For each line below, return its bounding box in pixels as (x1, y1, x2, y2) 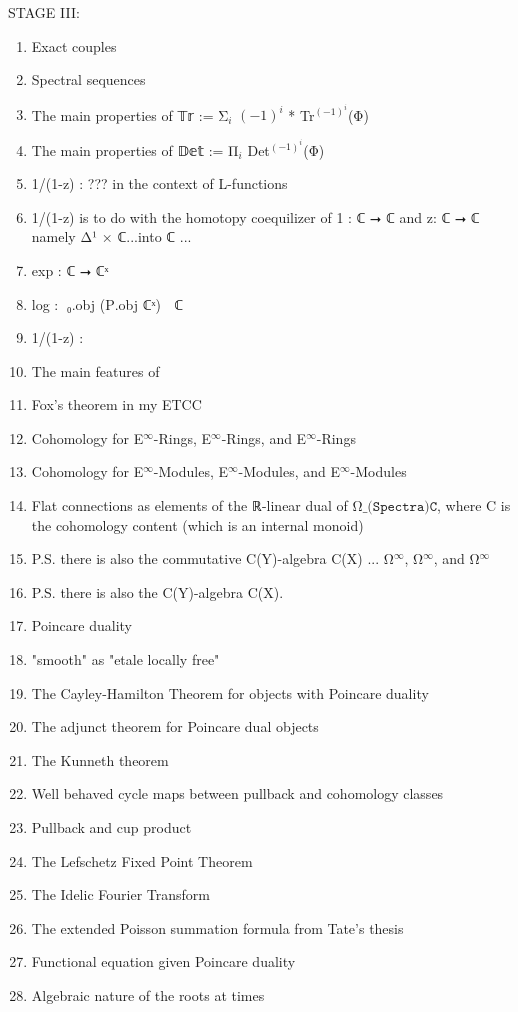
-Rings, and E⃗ (221, 427, 307, 448)
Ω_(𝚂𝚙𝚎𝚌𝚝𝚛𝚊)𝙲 (352, 500, 438, 515)
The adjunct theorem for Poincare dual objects (31, 716, 319, 737)
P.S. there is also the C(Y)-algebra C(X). (31, 581, 284, 602)
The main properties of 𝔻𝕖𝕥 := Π (31, 139, 239, 160)
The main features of (31, 360, 160, 381)
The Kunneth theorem (31, 749, 169, 770)
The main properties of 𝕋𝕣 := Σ (31, 104, 229, 125)
